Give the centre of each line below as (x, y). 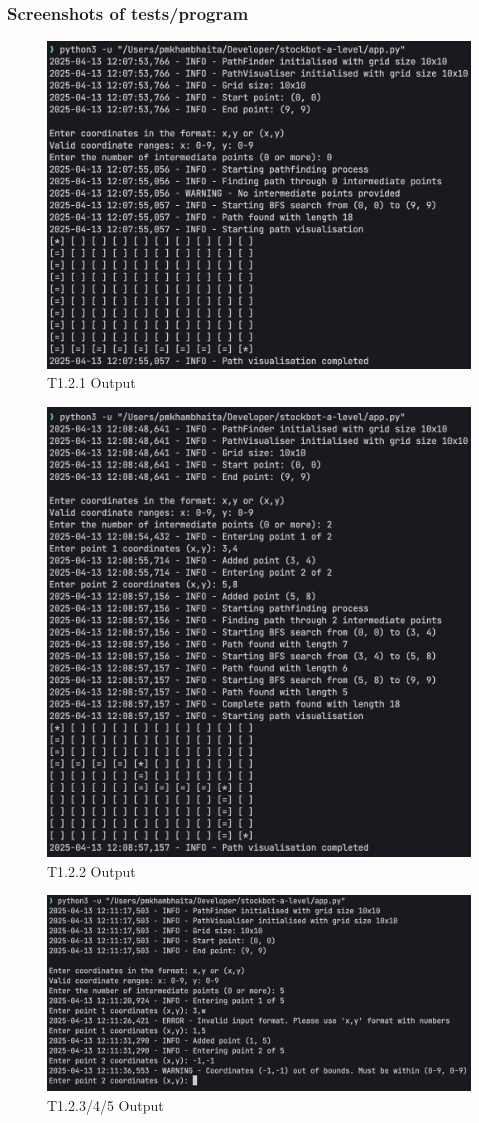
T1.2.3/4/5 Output (105, 1104)
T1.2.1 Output (91, 382)
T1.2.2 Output (91, 870)
